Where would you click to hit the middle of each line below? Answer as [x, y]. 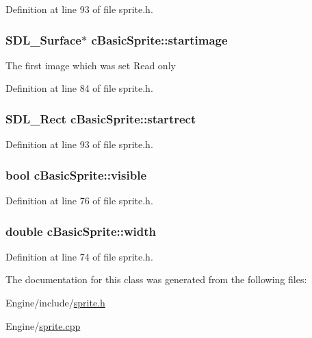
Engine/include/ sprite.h [55, 303]
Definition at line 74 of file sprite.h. [79, 256]
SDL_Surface [43, 39]
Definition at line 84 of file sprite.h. [79, 88]
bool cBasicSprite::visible [76, 174]
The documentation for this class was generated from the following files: [156, 279]
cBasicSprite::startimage [159, 39]
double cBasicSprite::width [81, 231]
